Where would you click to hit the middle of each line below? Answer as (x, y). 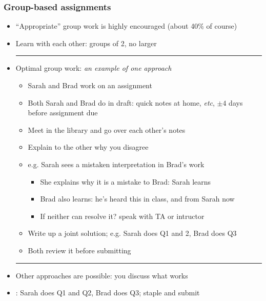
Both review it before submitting (79, 250)
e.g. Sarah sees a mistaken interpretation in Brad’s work (116, 164)
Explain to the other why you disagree (88, 147)
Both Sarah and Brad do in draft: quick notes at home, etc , (121, 102)
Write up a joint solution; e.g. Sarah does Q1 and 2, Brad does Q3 (132, 233)
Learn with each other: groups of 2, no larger (86, 43)
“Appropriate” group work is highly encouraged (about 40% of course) (126, 26)
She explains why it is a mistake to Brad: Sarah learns (126, 181)
